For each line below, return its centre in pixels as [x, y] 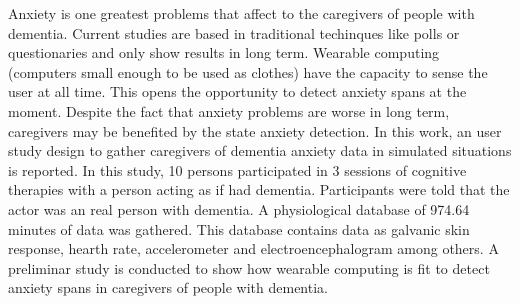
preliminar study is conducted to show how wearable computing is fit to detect [249, 267]
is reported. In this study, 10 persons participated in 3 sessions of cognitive [237, 169]
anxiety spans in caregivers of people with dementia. [168, 287]
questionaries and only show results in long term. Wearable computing [224, 52]
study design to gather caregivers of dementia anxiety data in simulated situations [260, 150]
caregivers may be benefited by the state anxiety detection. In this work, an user [255, 130]
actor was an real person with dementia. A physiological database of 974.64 [239, 208]
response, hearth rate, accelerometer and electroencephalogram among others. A [253, 248]
